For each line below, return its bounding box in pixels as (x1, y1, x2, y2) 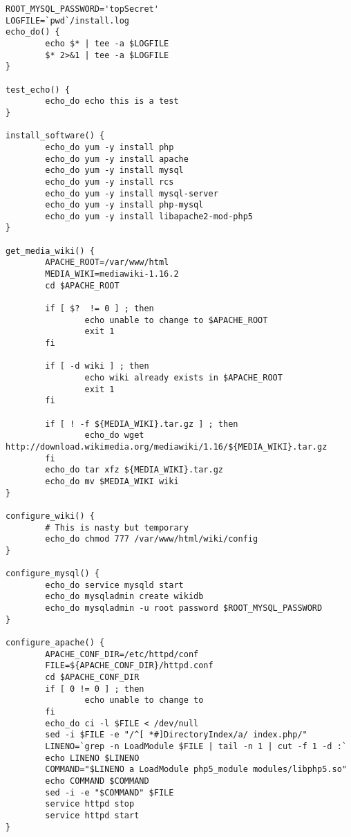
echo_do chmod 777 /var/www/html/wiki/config (45, 534, 258, 544)
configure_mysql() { (6, 569, 100, 579)
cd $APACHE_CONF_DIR (45, 672, 140, 683)
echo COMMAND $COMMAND (45, 775, 149, 786)
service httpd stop (45, 799, 135, 809)
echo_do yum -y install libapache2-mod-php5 (45, 211, 253, 221)
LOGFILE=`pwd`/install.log (6, 15, 129, 26)
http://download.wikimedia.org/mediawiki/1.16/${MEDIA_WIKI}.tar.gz (6, 441, 328, 452)
